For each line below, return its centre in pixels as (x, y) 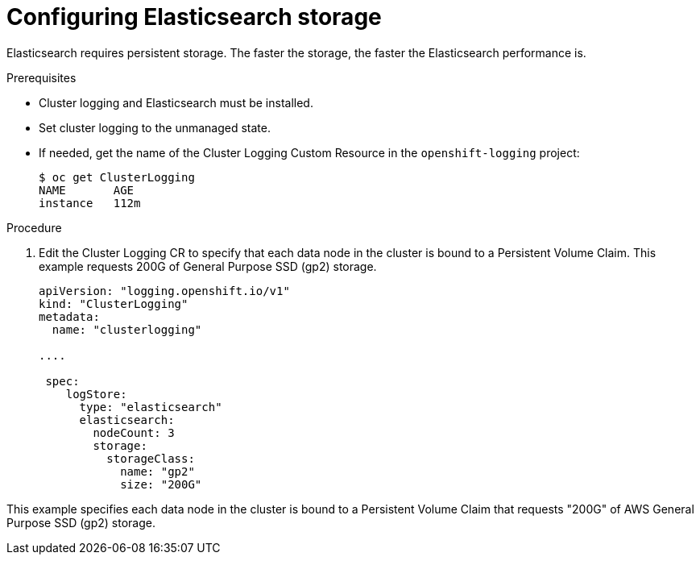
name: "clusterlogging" (127, 329)
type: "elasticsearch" (151, 407)
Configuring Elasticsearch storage (194, 17)
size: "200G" (161, 484)
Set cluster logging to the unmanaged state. (155, 127)
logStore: (96, 394)
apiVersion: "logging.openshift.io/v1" (164, 291)
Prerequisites (41, 77)
